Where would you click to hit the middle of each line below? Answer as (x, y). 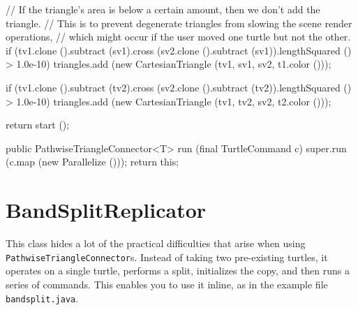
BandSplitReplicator (106, 210)
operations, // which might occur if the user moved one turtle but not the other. (178, 37)
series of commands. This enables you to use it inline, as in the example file (167, 284)
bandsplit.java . (42, 298)
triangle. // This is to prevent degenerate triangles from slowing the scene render (179, 23)
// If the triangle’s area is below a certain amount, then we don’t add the (163, 9)
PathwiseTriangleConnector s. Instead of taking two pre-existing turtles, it (167, 257)
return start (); (38, 125)
